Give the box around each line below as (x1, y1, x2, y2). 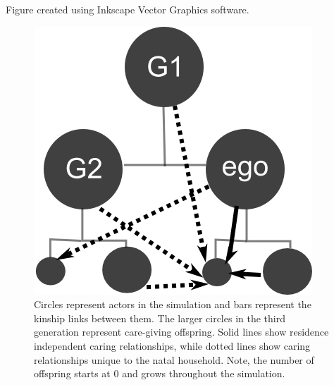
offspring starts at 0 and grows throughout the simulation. (34, 366, 285, 381)
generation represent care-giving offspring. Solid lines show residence (34, 324, 329, 339)
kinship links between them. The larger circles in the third (34, 310, 285, 325)
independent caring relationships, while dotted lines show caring (34, 338, 311, 353)
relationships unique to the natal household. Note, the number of (34, 352, 314, 367)
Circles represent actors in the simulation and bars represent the (34, 297, 311, 312)
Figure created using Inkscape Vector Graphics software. (6, 2, 249, 16)
